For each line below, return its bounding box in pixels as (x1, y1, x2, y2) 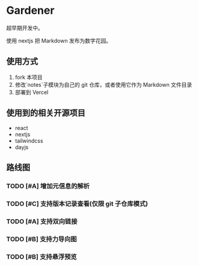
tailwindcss (14, 137, 43, 144)
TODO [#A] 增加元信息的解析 (6, 182, 90, 190)
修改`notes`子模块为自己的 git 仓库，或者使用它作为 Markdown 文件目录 (14, 81, 193, 88)
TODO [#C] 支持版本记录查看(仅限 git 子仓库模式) (6, 199, 149, 208)
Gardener (6, 4, 55, 17)
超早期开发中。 (6, 24, 43, 31)
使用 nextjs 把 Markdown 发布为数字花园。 (6, 37, 112, 44)
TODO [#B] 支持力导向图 (6, 235, 77, 243)
